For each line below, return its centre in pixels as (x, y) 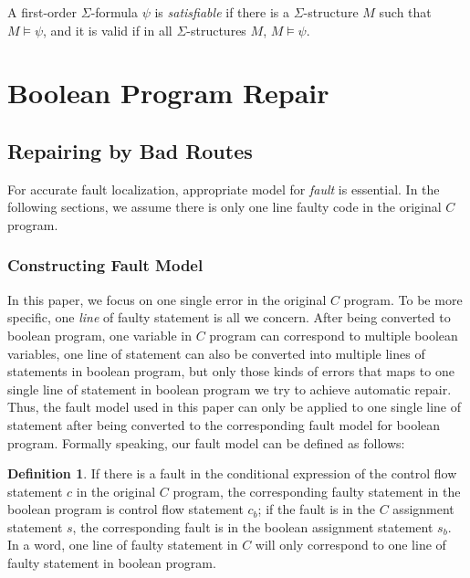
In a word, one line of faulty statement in (123, 545)
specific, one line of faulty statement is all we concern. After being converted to (229, 317)
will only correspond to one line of (350, 545)
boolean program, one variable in (99, 335)
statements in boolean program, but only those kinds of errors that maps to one (231, 371)
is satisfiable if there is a (222, 12)
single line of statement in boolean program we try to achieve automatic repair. (230, 389)
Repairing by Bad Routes (130, 150)
